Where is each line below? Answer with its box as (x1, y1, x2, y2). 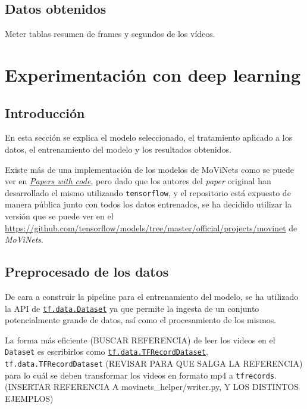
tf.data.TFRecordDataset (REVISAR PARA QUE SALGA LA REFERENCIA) (5, 357, 303, 370)
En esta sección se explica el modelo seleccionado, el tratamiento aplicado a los (5, 131, 293, 144)
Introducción (5, 103, 85, 122)
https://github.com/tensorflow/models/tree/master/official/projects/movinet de (5, 221, 297, 234)
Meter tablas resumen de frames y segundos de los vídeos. (5, 27, 215, 40)
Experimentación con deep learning (5, 62, 301, 86)
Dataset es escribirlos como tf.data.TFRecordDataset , (5, 345, 208, 358)
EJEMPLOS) (5, 392, 54, 404)
